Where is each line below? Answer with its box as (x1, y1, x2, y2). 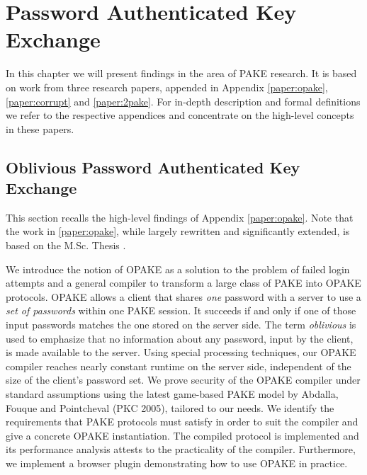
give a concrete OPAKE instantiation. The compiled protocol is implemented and (6, 428, 359, 442)
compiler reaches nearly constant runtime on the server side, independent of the (6, 358, 351, 373)
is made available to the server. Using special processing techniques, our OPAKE (6, 345, 356, 360)
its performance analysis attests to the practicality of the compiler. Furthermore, (6, 442, 356, 457)
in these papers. (6, 121, 74, 136)
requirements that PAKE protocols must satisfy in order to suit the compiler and (6, 414, 358, 429)
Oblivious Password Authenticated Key (6, 156, 300, 178)
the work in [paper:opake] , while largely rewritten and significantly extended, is (6, 224, 350, 239)
